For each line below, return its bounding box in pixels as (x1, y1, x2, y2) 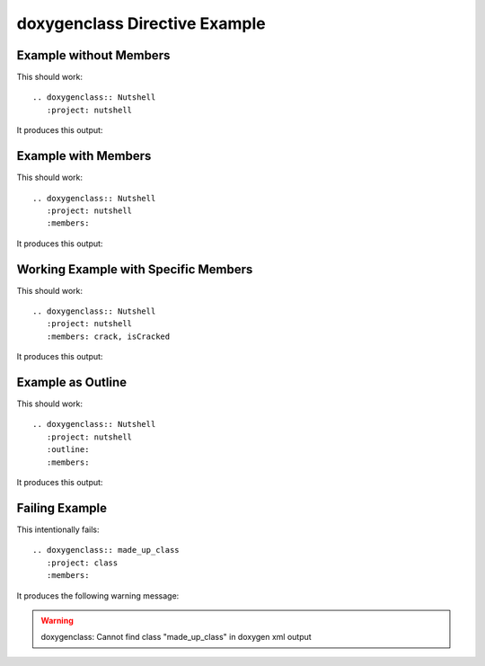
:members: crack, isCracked (46, 331, 171, 342)
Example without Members (16, 48, 171, 63)
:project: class (46, 557, 119, 568)
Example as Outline (16, 374, 128, 390)
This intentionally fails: (16, 524, 100, 535)
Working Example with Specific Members (16, 262, 253, 277)
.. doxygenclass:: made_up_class (32, 545, 180, 555)
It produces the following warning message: (16, 590, 180, 601)
